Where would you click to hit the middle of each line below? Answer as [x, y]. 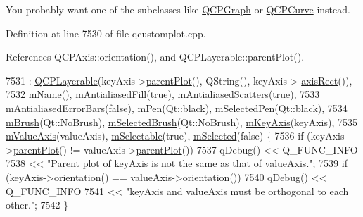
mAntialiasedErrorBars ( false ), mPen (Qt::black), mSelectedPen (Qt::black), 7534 [177, 107]
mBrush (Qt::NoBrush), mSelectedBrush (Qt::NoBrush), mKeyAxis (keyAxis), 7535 [182, 122]
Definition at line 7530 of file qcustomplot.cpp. [106, 33]
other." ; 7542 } [37, 205]
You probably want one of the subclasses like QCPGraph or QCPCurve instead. [178, 9]
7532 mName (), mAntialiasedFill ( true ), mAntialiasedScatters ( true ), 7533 [163, 94]
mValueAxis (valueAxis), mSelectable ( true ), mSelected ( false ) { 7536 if [155, 136]
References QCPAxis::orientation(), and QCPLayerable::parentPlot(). [155, 57]
